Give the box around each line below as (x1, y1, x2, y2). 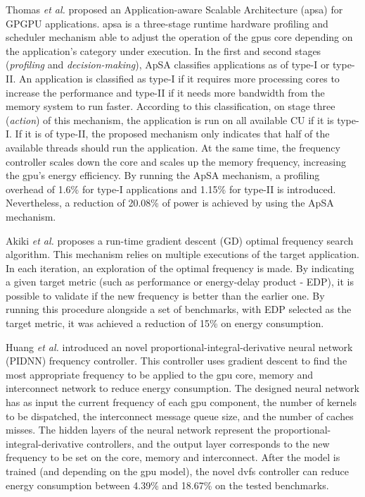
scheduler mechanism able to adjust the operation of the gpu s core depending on (6, 30, 353, 44)
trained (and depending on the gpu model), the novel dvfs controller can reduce (6, 464, 349, 478)
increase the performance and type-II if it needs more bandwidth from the (6, 85, 325, 99)
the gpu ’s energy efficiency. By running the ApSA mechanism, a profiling (6, 168, 320, 183)
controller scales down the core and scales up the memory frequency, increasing (6, 154, 346, 168)
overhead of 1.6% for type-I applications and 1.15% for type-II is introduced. (6, 181, 336, 196)
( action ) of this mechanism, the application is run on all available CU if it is (6, 112, 334, 127)
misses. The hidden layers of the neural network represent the (6, 422, 271, 437)
